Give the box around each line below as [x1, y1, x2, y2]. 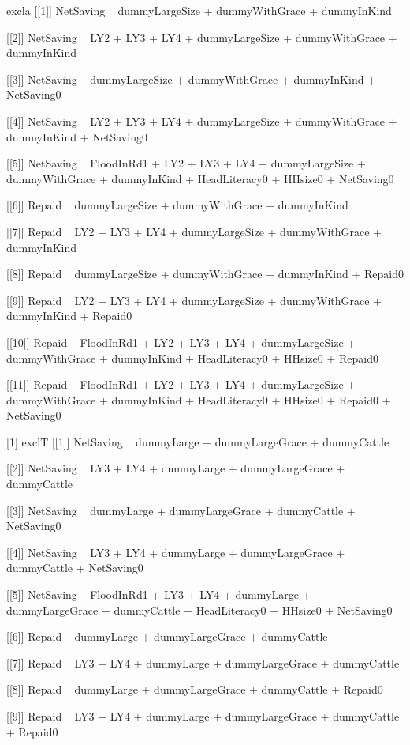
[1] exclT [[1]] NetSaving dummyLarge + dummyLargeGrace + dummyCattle [6, 433, 389, 450]
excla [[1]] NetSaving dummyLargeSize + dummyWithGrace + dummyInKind [6, 2, 392, 18]
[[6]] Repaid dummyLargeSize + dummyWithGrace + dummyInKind [6, 197, 348, 213]
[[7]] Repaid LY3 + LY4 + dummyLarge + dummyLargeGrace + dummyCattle [6, 654, 400, 671]
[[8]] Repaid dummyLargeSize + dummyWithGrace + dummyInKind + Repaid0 [6, 265, 404, 282]
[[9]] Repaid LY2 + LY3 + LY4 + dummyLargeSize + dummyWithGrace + [6, 292, 382, 308]
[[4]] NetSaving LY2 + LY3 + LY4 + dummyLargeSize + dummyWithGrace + [6, 112, 397, 129]
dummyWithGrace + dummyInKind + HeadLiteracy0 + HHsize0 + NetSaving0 [6, 170, 394, 186]
